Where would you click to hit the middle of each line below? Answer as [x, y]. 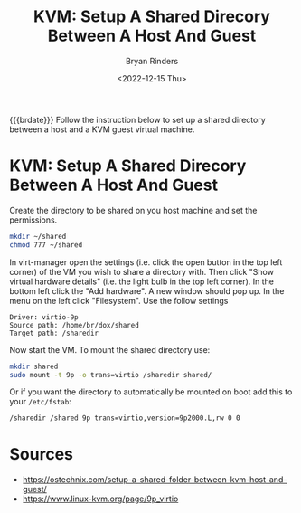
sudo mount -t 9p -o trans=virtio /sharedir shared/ [111, 375]
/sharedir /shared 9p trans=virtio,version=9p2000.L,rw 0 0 [125, 418]
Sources [42, 455]
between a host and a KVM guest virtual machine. [102, 129]
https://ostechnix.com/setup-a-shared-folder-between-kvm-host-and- [155, 480]
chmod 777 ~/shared [46, 245]
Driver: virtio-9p [44, 317]
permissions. [33, 220]
